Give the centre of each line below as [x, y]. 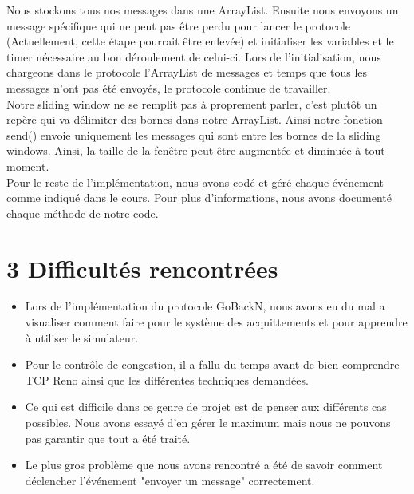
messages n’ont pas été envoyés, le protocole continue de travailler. [169, 87]
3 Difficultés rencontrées [142, 268]
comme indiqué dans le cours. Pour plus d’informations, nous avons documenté [199, 198]
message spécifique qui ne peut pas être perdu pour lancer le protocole [178, 25]
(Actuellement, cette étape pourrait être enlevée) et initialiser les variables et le [200, 41]
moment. [28, 166]
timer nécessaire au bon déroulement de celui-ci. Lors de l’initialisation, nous [194, 56]
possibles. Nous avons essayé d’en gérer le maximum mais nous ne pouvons [208, 422]
